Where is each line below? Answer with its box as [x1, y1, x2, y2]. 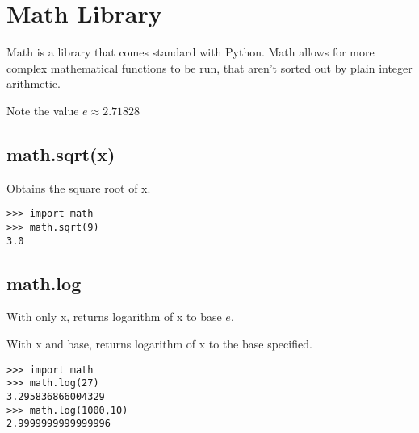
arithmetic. [6, 75, 61, 92]
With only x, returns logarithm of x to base [6, 308, 222, 325]
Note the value [6, 102, 79, 119]
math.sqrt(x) [6, 141, 115, 166]
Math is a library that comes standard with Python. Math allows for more [6, 44, 375, 60]
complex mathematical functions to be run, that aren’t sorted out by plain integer [6, 59, 413, 76]
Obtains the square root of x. [6, 179, 151, 196]
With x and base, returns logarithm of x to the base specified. [6, 335, 312, 352]
